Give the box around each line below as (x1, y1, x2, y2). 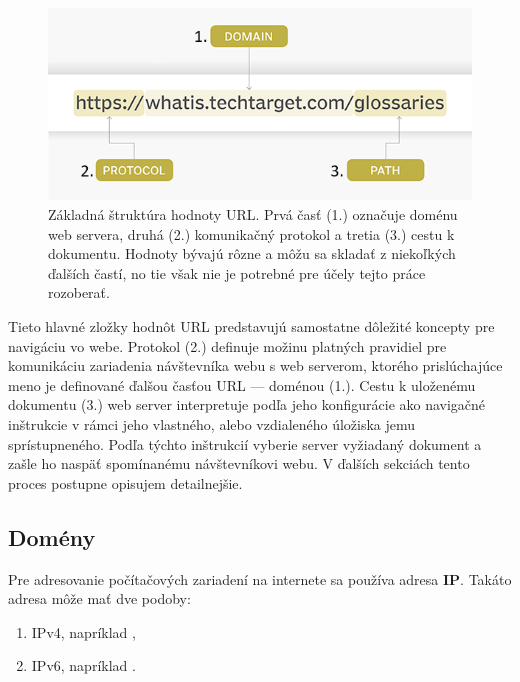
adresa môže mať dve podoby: (8, 588, 191, 609)
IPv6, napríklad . (31, 655, 136, 676)
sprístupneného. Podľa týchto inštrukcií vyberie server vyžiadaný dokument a (8, 433, 482, 454)
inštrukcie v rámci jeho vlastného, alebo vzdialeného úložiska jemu (8, 413, 416, 434)
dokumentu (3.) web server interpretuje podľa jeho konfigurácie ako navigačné (8, 394, 486, 415)
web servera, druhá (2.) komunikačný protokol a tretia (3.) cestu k (48, 223, 455, 244)
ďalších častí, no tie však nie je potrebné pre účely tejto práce (48, 262, 426, 283)
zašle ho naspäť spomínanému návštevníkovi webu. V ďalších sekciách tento (8, 453, 470, 474)
